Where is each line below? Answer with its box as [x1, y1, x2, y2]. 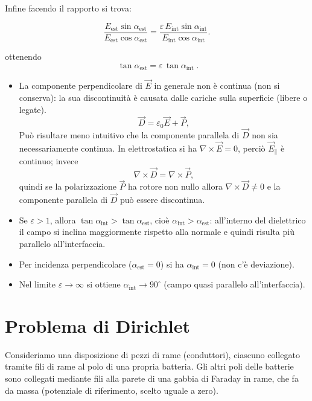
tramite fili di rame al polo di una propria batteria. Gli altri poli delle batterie [5, 360, 294, 373]
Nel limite [19, 278, 56, 290]
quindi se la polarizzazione [19, 180, 116, 193]
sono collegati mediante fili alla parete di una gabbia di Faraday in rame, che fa [5, 372, 299, 385]
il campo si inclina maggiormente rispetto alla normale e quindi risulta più [19, 225, 294, 238]
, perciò [238, 141, 266, 154]
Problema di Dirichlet [5, 313, 191, 338]
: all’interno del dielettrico [209, 213, 306, 226]
